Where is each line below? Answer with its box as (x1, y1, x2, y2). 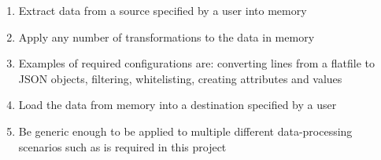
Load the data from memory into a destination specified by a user (18, 96, 337, 113)
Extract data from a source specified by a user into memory (18, 2, 307, 18)
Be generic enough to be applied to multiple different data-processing (18, 122, 353, 139)
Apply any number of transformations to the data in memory (18, 28, 315, 45)
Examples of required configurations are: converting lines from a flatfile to (18, 55, 375, 71)
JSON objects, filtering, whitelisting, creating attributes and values (18, 70, 342, 86)
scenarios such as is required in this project (18, 138, 227, 155)
